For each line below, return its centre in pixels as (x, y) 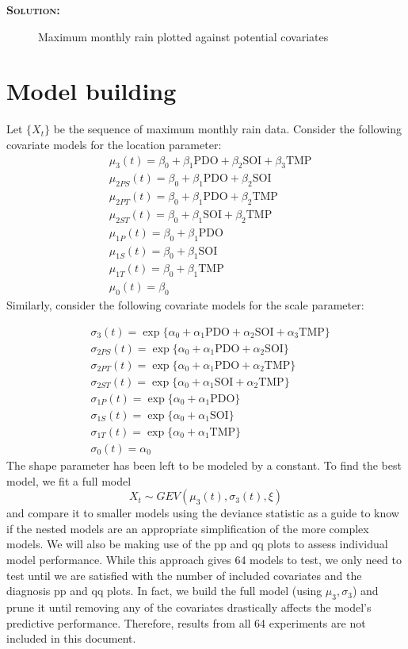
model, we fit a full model (69, 480)
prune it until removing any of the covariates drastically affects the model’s (189, 607)
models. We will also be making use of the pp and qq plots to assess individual (197, 544)
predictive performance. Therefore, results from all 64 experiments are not (186, 622)
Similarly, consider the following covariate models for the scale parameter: (185, 305)
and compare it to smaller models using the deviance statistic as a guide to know (203, 513)
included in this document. (71, 638)
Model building (92, 91)
